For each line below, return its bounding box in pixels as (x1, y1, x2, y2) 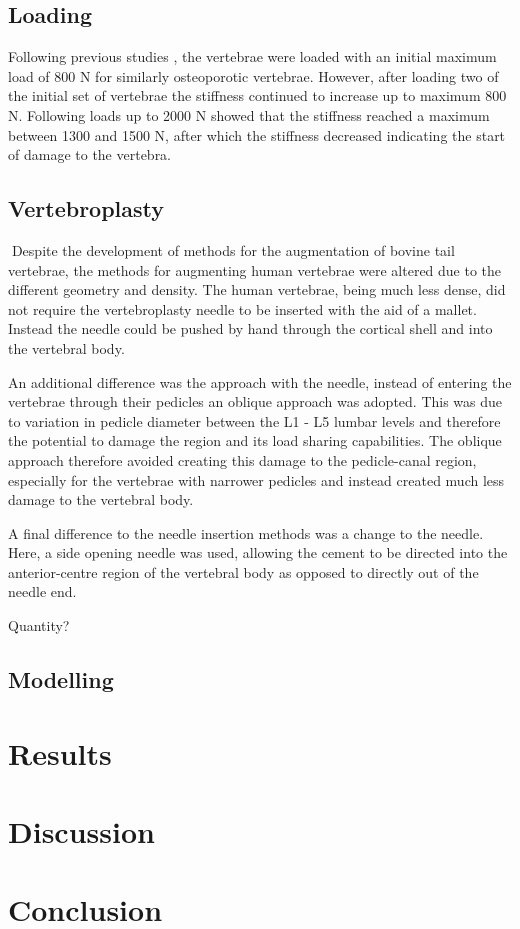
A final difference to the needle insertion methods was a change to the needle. (8, 522, 484, 543)
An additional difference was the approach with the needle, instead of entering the (8, 371, 512, 392)
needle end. (8, 581, 77, 602)
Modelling (8, 664, 114, 695)
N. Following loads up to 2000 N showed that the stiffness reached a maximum (8, 104, 490, 125)
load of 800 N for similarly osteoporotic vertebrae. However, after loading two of (8, 65, 499, 86)
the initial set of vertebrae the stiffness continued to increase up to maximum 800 (8, 85, 507, 106)
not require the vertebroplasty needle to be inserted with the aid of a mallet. (8, 298, 477, 319)
